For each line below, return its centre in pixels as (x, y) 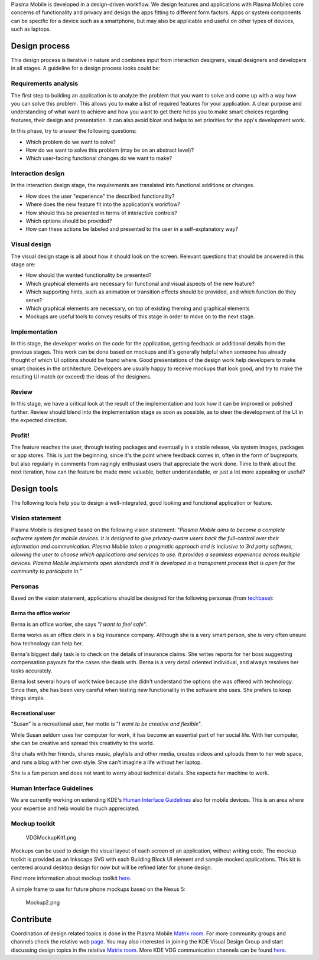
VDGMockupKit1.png (51, 837)
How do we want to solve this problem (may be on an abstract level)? (110, 150)
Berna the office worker (41, 613)
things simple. (28, 698)
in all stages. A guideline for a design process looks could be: (86, 68)
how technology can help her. (47, 643)
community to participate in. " (47, 571)
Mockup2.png (43, 903)
